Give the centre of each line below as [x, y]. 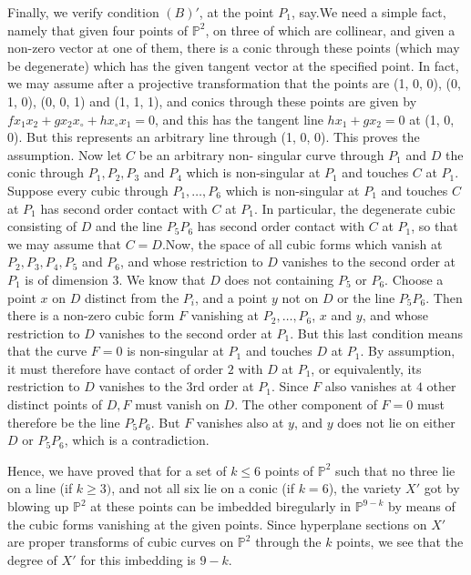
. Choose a [414, 279]
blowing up [38, 506]
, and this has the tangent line [239, 119]
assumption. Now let [65, 154]
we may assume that [64, 243]
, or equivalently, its [366, 368]
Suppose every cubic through [88, 190]
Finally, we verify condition [83, 12]
